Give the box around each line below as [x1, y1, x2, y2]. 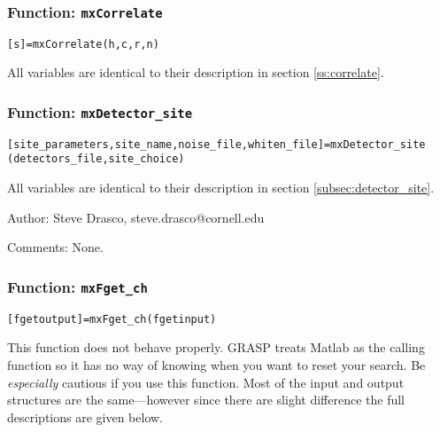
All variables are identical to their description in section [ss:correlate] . [7, 63, 384, 82]
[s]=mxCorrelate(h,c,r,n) [7, 37, 159, 51]
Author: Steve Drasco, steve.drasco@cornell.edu [7, 208, 265, 226]
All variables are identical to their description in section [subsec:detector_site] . [7, 178, 435, 197]
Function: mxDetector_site [7, 100, 193, 122]
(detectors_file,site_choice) [7, 153, 185, 166]
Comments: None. [7, 238, 104, 256]
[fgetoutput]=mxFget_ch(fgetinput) [7, 312, 217, 326]
